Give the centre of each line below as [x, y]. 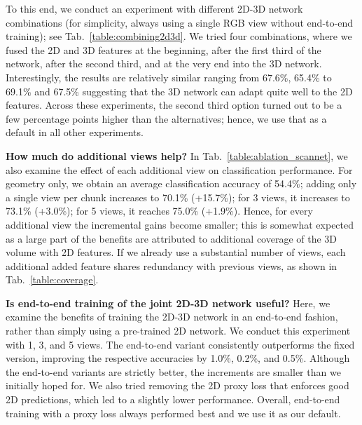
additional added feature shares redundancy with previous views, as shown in [172, 265]
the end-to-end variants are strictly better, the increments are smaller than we [173, 371]
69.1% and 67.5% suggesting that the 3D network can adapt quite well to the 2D [179, 91]
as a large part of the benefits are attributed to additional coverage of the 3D [172, 238]
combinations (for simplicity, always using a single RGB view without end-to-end [179, 22]
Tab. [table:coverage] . [52, 279]
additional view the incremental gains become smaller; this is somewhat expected [180, 224]
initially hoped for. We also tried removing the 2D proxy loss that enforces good [177, 385]
